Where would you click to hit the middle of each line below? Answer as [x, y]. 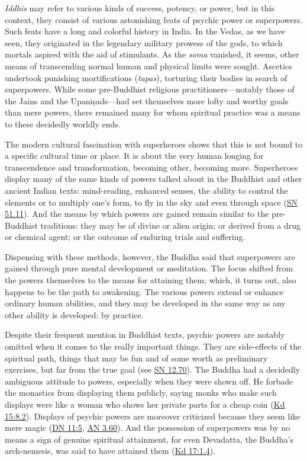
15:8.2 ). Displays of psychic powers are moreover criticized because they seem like [153, 416]
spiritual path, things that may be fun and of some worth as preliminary [136, 358]
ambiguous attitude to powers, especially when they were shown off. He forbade [149, 381]
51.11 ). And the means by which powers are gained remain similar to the [137, 214]
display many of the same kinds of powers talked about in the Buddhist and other [153, 179]
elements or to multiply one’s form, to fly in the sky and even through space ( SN [151, 202]
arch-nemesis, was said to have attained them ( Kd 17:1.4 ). [110, 451]
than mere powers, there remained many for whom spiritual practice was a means [153, 112]
